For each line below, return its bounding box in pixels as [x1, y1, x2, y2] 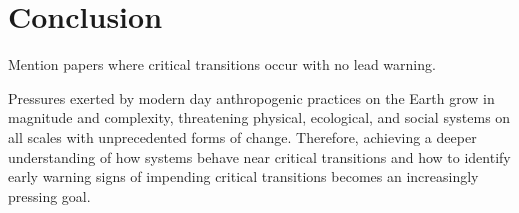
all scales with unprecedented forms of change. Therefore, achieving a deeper [8, 126, 477, 147]
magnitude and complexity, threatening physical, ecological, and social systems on [8, 107, 511, 128]
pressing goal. [8, 185, 91, 206]
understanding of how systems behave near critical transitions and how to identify [8, 146, 511, 167]
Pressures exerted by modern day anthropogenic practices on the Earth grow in [8, 87, 495, 108]
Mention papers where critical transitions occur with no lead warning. [8, 54, 436, 75]
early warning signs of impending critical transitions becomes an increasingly [8, 166, 479, 187]
